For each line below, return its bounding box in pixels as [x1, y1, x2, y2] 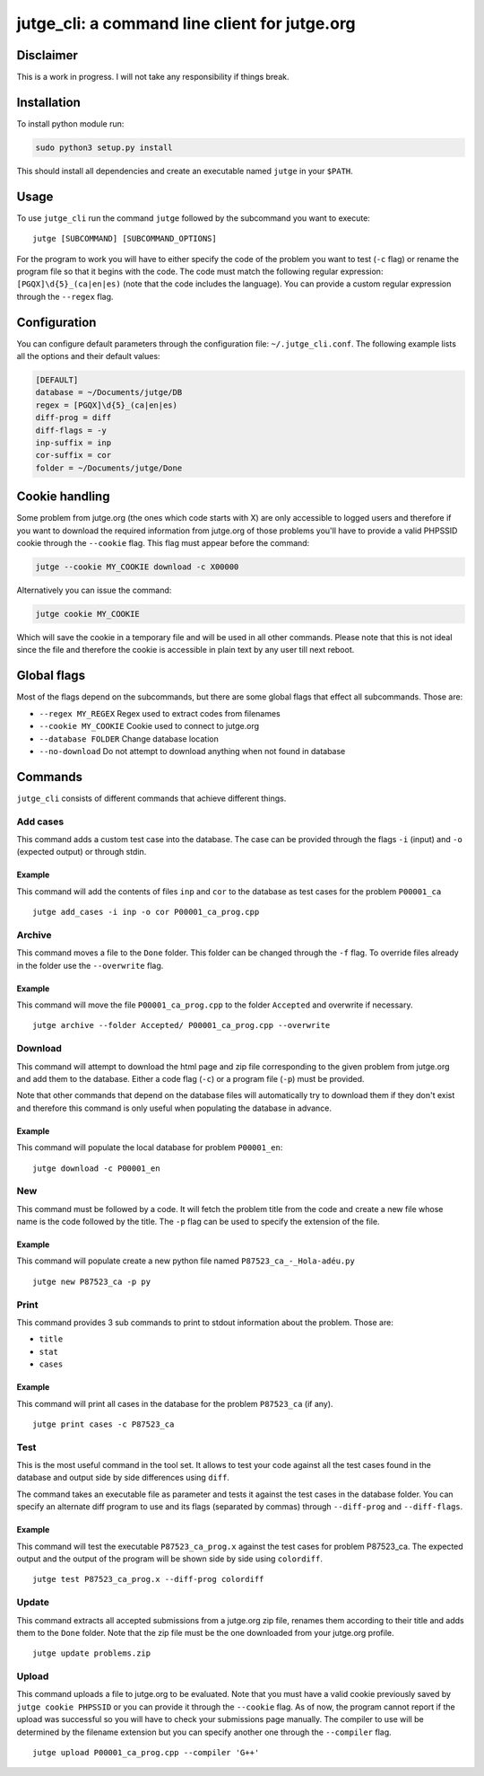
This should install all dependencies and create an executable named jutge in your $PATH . [16, 165, 353, 176]
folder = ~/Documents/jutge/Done [35, 462, 183, 473]
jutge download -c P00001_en [32, 1163, 160, 1174]
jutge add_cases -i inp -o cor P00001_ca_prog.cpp [32, 907, 260, 918]
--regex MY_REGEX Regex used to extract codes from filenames [39, 708, 281, 718]
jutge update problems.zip [32, 1649, 151, 1658]
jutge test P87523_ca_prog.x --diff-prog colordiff [32, 1574, 264, 1585]
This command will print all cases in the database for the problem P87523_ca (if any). [16, 1398, 333, 1409]
